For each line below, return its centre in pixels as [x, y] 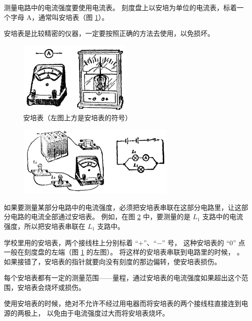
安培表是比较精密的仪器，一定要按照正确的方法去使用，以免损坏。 [109, 33]
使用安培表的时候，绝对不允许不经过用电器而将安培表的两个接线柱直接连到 [123, 303]
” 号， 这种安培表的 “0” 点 [204, 242]
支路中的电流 [223, 217]
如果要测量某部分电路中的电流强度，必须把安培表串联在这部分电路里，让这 [123, 207]
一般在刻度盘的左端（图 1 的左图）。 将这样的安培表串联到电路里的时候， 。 [124, 252]
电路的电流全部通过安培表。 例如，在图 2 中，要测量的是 [100, 217]
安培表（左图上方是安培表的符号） [78, 117]
